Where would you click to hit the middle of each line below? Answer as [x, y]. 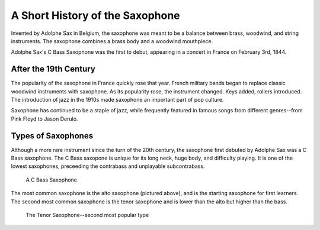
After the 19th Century [53, 69]
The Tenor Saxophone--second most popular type [87, 215]
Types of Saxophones [52, 136]
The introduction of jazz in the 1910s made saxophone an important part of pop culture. [117, 100]
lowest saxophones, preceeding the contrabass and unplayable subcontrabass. [108, 166]
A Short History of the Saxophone [95, 15]
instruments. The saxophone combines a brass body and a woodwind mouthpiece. [112, 41]
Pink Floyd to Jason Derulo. [44, 119]
